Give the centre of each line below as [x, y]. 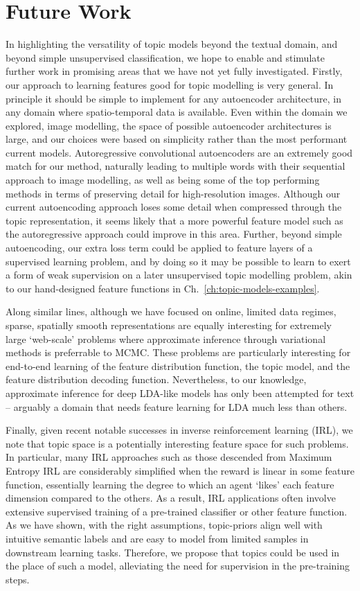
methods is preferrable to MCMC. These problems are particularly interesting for [178, 352]
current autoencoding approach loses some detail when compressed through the [174, 207]
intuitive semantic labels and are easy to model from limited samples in [157, 538]
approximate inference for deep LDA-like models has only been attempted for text [180, 392]
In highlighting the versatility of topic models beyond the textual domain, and [172, 44]
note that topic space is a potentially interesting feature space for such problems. [177, 443]
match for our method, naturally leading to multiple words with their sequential [175, 166]
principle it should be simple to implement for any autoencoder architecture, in [173, 98]
